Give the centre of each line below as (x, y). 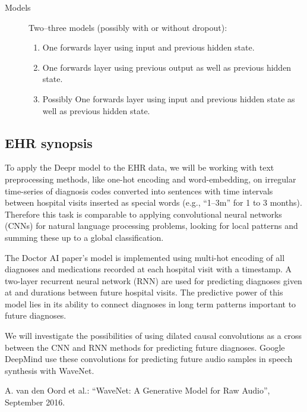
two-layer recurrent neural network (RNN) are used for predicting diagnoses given (153, 280)
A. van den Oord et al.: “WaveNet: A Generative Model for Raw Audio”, (137, 390)
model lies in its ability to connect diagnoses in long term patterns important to (151, 304)
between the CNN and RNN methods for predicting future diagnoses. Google (145, 347)
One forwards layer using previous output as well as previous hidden (167, 67)
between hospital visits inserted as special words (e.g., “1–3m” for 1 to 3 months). (153, 202)
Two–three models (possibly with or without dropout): (128, 27)
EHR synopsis (49, 142)
